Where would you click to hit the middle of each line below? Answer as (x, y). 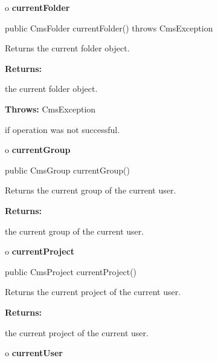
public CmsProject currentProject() (71, 271)
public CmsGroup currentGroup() (67, 170)
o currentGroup (38, 150)
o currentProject (40, 251)
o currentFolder (37, 7)
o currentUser (34, 353)
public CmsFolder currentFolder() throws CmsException (109, 28)
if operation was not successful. (63, 129)
